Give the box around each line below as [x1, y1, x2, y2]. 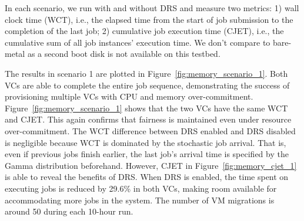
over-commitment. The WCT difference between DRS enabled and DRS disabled [5, 124, 296, 137]
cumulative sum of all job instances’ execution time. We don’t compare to [5, 36, 270, 48]
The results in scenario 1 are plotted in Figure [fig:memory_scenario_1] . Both [5, 67, 288, 79]
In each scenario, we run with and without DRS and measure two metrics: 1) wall [5, 2, 299, 13]
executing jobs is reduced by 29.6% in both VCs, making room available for [5, 182, 277, 194]
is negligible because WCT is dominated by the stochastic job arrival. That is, [5, 136, 286, 148]
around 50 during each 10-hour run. [5, 205, 133, 217]
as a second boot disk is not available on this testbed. [27, 47, 221, 60]
